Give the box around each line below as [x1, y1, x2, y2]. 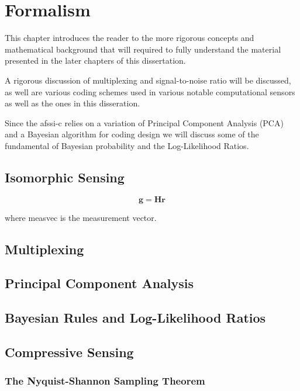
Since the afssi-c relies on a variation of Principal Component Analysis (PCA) [5, 116, 284, 129]
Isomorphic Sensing [5, 168, 125, 186]
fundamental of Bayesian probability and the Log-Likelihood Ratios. [5, 139, 249, 151]
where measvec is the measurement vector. [5, 211, 157, 223]
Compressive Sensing [5, 343, 134, 361]
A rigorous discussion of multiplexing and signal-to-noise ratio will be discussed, [5, 74, 291, 86]
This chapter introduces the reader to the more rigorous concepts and [5, 32, 254, 44]
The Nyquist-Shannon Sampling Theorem [5, 373, 205, 388]
